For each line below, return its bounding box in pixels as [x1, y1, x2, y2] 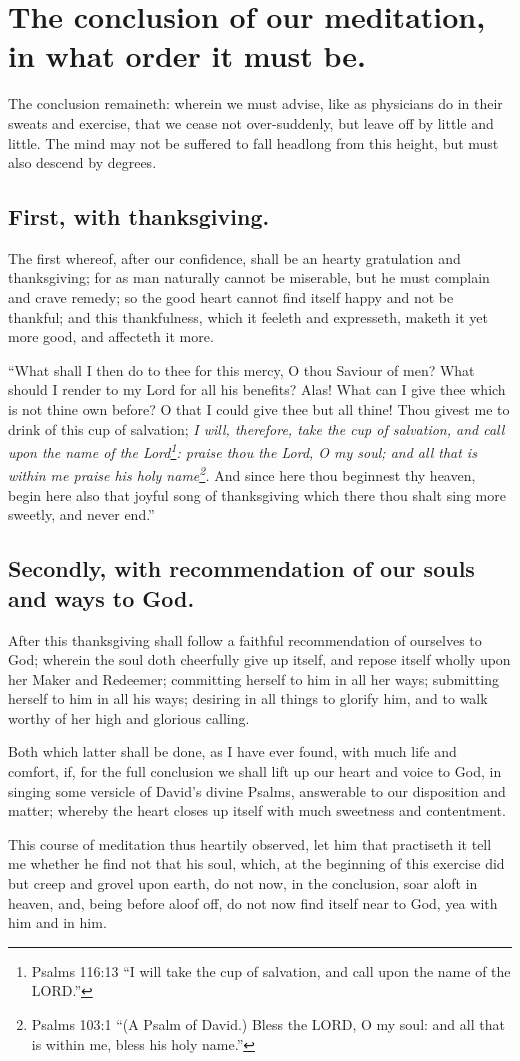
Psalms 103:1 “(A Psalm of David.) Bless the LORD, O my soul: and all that [31, 1014, 505, 1035]
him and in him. [8, 912, 107, 933]
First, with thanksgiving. [8, 201, 270, 232]
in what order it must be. [8, 35, 367, 76]
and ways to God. [8, 582, 195, 613]
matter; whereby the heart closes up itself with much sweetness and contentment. [8, 800, 506, 821]
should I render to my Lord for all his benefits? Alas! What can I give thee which [8, 379, 506, 400]
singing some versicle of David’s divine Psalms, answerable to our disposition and [8, 780, 506, 801]
